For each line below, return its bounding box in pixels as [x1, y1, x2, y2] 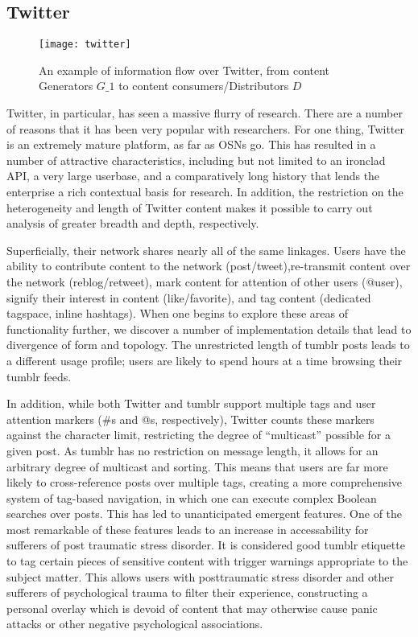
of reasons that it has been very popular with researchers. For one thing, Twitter [6, 120, 405, 137]
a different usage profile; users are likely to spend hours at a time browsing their [6, 351, 403, 368]
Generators [39, 77, 93, 94]
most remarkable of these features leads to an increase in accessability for [6, 520, 369, 537]
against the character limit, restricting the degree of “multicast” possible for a [6, 426, 391, 443]
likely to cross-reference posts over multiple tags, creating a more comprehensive [6, 474, 403, 491]
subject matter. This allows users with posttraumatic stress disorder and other [6, 568, 394, 585]
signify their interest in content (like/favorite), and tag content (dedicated [6, 289, 371, 306]
